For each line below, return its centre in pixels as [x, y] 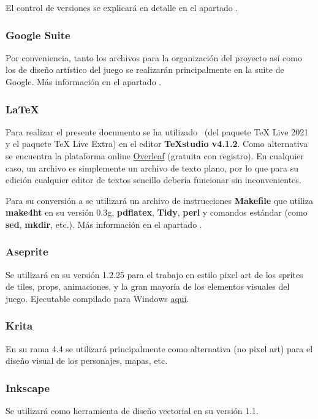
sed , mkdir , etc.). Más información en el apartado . [104, 224]
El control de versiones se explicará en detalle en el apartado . [122, 7]
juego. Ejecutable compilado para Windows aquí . [97, 298]
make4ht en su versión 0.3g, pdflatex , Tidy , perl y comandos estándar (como [157, 212]
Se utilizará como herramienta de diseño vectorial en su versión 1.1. [132, 411]
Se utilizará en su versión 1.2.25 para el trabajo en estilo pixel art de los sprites [154, 274]
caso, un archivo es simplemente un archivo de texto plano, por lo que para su [152, 168]
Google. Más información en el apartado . [84, 81]
